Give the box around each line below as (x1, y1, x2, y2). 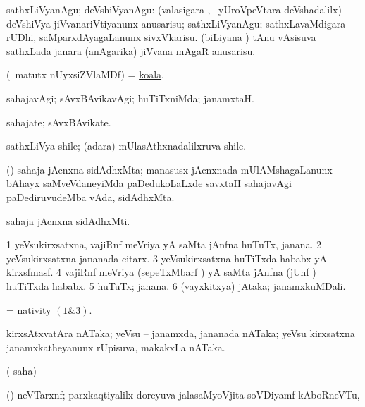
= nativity (6, 302, 51, 317)
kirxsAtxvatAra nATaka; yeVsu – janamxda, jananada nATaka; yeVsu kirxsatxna (6, 326, 355, 341)
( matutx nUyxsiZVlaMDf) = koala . (6, 67, 164, 82)
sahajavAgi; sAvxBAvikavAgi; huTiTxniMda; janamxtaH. (6, 90, 254, 105)
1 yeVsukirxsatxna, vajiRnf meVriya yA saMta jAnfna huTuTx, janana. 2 (6, 237, 322, 252)
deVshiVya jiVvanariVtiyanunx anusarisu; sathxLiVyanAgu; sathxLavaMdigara (6, 16, 346, 30)
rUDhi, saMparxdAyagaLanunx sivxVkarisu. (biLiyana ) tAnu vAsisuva (6, 30, 316, 44)
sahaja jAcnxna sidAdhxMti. (6, 213, 130, 228)
